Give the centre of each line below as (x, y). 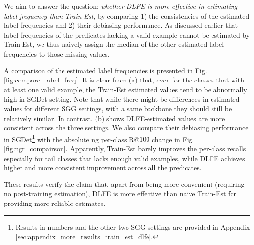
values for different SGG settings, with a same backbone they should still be (118, 108)
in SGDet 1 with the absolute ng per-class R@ (72, 138)
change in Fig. (173, 139)
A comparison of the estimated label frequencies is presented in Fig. (106, 70)
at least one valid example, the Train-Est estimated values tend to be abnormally (126, 89)
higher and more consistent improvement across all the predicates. (103, 168)
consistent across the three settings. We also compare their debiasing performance (126, 128)
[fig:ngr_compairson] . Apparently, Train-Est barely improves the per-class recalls (125, 148)
